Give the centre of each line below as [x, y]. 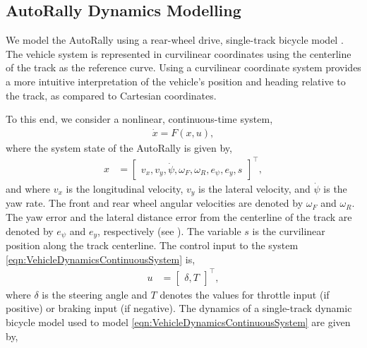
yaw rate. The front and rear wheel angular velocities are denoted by [155, 203]
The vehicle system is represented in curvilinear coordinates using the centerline [179, 53]
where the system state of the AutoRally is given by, [119, 147]
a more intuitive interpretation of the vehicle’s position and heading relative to [176, 81]
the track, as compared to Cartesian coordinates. [111, 95]
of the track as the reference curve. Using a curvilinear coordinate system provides [183, 67]
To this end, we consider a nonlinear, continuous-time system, [139, 119]
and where [28, 188]
